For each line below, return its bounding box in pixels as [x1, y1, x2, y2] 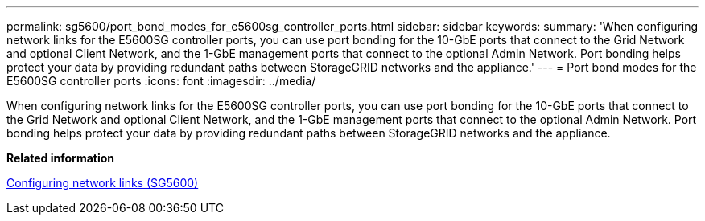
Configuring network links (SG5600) [6, 176, 199, 190]
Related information [6, 151, 115, 165]
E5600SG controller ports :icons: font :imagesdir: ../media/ [6, 74, 316, 88]
